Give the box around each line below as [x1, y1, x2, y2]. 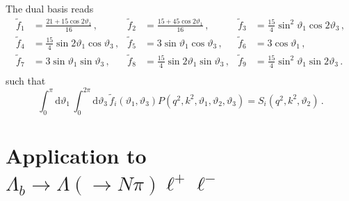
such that [6, 73, 46, 87]
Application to [6, 141, 147, 169]
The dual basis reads [6, 1, 94, 15]
